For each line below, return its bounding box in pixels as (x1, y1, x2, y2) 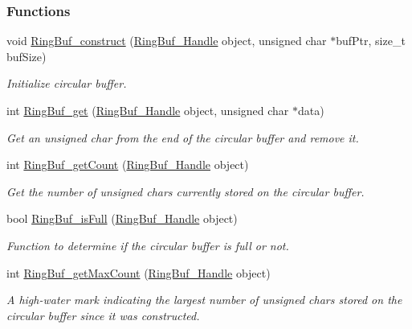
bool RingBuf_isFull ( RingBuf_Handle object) (6, 210, 238, 227)
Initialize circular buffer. (6, 75, 127, 92)
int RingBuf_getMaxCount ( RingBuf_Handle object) (6, 264, 271, 281)
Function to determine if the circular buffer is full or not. (6, 236, 289, 253)
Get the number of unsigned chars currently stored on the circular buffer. (6, 183, 365, 199)
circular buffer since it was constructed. (6, 306, 200, 323)
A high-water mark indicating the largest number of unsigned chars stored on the (6, 291, 402, 308)
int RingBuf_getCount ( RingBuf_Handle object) (6, 156, 249, 173)
